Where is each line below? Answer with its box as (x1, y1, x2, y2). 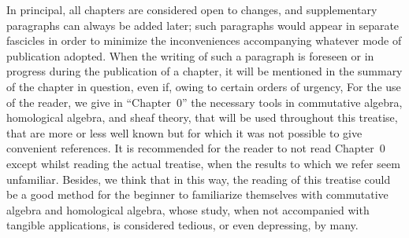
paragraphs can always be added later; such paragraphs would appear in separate (6, 16, 400, 33)
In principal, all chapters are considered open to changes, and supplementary (6, 2, 377, 17)
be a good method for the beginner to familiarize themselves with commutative (6, 186, 389, 203)
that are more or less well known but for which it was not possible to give (6, 124, 363, 141)
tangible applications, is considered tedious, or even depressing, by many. (6, 217, 359, 233)
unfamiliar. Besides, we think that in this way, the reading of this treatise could (6, 170, 391, 187)
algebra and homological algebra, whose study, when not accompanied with (6, 201, 370, 218)
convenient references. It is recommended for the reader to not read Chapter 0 (6, 140, 385, 156)
